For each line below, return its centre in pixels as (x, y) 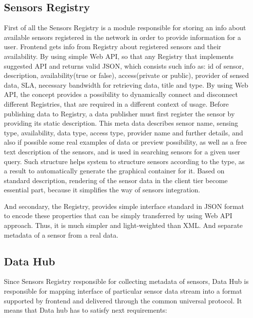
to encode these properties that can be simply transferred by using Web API (118, 215)
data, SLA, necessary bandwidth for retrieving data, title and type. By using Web (126, 84)
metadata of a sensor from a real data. (61, 234)
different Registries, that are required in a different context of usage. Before (117, 103)
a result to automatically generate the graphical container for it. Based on (114, 171)
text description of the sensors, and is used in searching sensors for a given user (122, 151)
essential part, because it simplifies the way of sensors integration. (102, 190)
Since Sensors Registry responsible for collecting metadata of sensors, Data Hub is (126, 281)
